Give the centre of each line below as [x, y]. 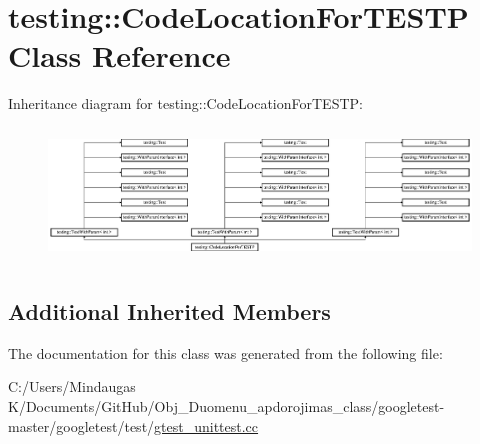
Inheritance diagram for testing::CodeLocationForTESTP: [185, 103]
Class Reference [119, 55]
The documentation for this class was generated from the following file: [225, 352]
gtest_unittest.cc [206, 425]
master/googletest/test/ [81, 425]
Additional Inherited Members [169, 310]
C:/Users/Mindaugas [72, 386]
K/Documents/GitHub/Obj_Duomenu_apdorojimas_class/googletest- [226, 405]
